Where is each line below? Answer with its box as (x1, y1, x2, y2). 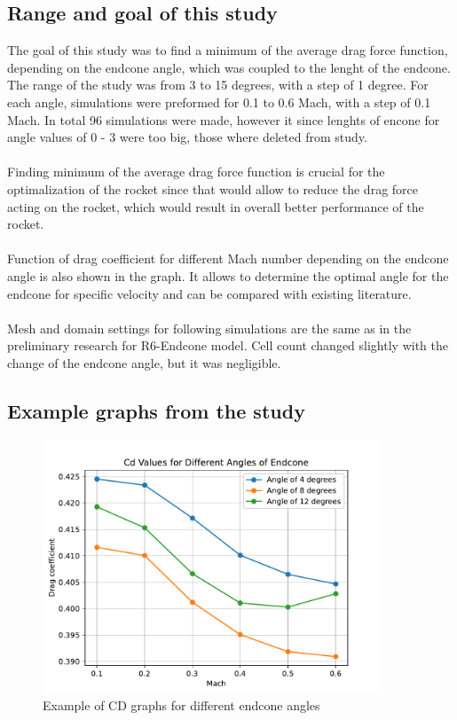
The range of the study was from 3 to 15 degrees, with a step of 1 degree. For (7, 75, 429, 94)
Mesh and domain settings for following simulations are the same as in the (7, 318, 412, 337)
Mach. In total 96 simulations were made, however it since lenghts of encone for (7, 110, 440, 129)
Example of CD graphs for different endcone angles (43, 696, 320, 715)
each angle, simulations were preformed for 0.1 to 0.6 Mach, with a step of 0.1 (7, 92, 431, 111)
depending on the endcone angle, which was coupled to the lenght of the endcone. (7, 58, 451, 76)
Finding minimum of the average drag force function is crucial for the (7, 162, 385, 181)
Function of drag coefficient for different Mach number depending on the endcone (7, 249, 449, 268)
